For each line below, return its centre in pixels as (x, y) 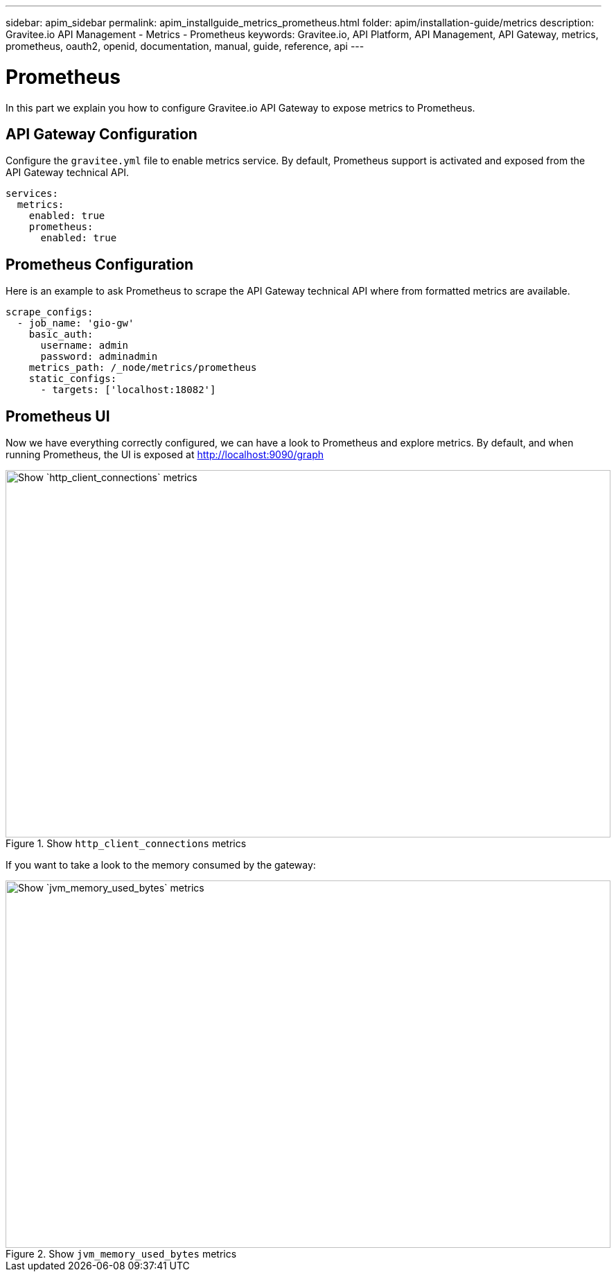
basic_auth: (61, 335)
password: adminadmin (99, 357)
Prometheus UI (58, 416)
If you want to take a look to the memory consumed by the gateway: (161, 865)
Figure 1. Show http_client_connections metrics (126, 844)
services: (32, 194)
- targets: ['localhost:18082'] (128, 390)
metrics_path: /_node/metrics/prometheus (143, 368)
